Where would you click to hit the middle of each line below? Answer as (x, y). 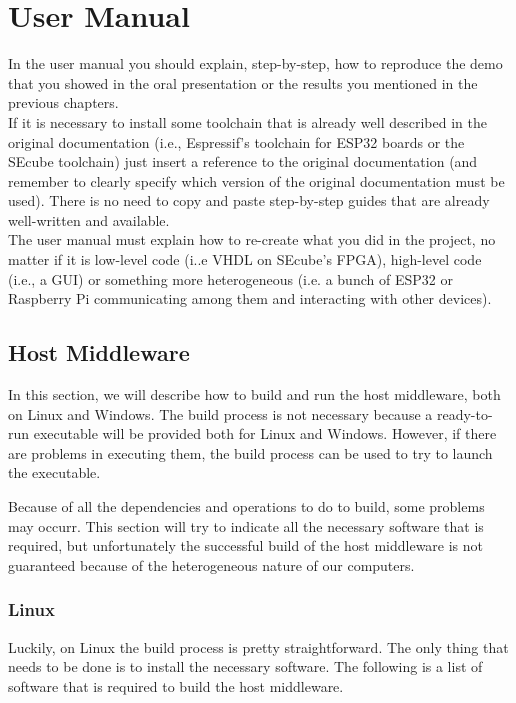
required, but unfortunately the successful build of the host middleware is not (246, 545)
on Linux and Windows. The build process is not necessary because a (220, 413)
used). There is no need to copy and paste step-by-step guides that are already (249, 200)
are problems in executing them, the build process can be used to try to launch (250, 452)
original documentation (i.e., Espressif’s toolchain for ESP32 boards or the (236, 141)
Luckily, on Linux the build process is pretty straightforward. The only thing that (258, 646)
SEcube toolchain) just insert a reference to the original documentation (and (243, 161)
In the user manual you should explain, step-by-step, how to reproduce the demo (255, 63)
